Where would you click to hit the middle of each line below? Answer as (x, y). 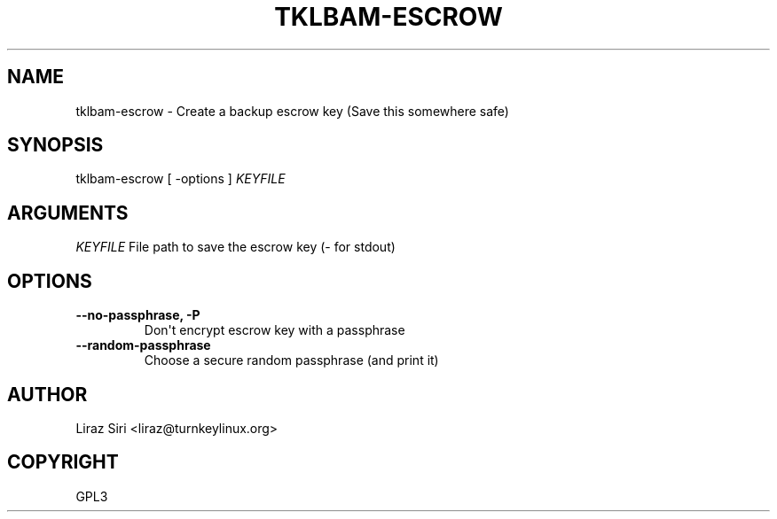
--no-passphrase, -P (138, 315)
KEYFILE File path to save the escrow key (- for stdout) (235, 247)
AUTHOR (47, 394)
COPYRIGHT (63, 462)
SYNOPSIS (55, 145)
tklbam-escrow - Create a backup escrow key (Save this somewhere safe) (292, 111)
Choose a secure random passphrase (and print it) (291, 360)
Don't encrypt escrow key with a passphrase (275, 330)
